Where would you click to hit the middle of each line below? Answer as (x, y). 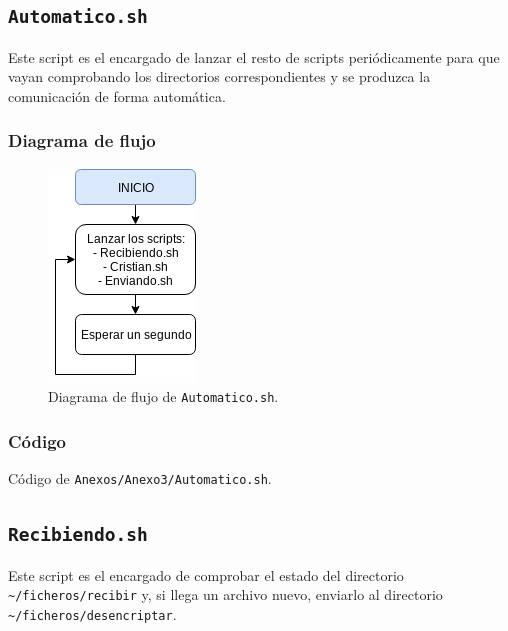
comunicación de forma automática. (117, 95)
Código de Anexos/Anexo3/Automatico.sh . (140, 478)
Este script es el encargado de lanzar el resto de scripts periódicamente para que (254, 56)
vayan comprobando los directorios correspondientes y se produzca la (219, 76)
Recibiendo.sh (78, 535)
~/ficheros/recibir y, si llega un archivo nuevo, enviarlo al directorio (225, 594)
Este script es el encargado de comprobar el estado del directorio (206, 574)
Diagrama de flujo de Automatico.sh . (163, 396)
